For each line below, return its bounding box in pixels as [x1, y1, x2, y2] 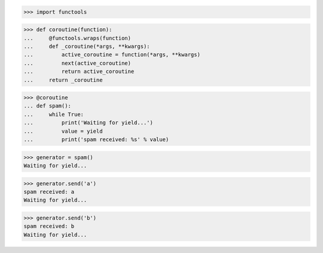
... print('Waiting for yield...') [23, 120, 154, 126]
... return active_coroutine [23, 68, 135, 75]
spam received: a [23, 188, 75, 195]
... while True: [23, 111, 84, 118]
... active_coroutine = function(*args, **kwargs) [23, 51, 200, 58]
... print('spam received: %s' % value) [23, 136, 169, 143]
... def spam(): [23, 102, 72, 109]
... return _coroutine [23, 77, 103, 83]
